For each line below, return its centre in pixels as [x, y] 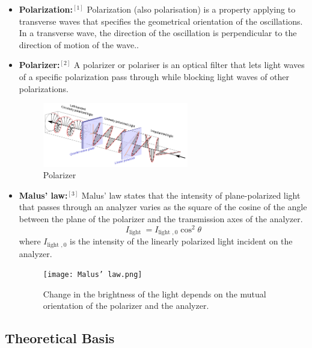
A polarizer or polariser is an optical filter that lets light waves [189, 65]
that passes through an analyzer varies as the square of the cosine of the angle [163, 207]
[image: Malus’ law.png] [93, 275]
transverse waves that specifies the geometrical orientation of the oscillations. [161, 21]
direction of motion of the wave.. [79, 44]
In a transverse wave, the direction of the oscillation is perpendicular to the [158, 33]
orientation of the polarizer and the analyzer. [126, 306]
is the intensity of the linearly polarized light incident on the [181, 241]
